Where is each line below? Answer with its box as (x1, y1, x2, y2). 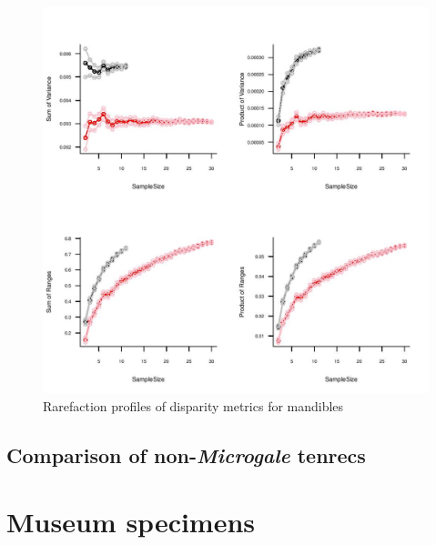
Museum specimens (6, 503, 256, 540)
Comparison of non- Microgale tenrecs (6, 440, 366, 469)
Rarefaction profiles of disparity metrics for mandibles (43, 396, 344, 415)
